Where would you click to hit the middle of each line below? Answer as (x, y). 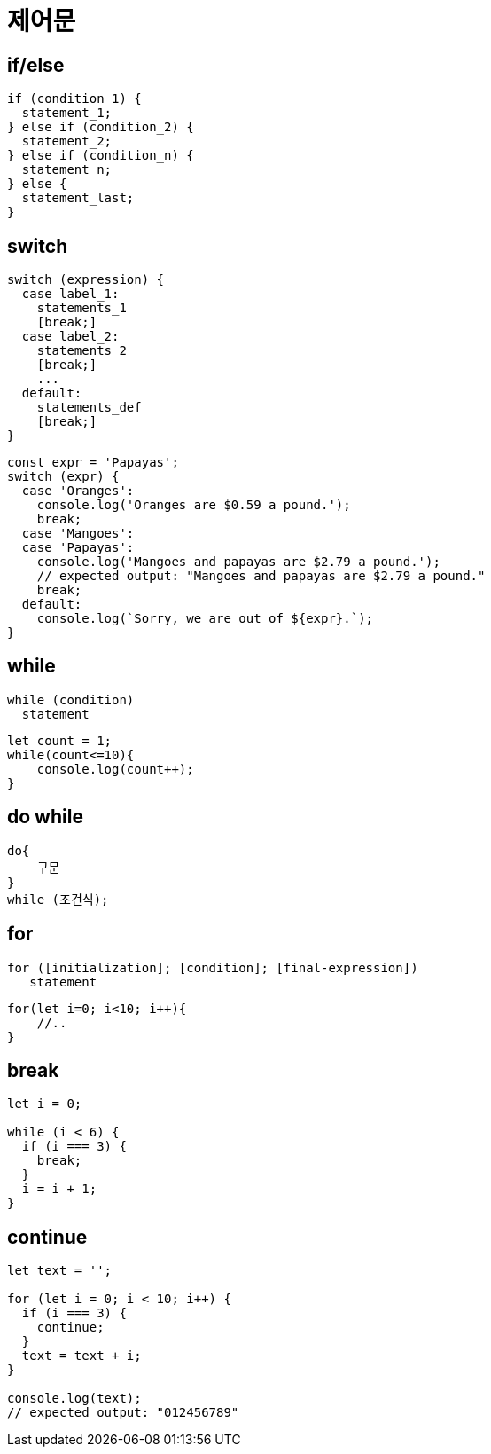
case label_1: (70, 294)
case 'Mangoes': (78, 534)
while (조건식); (58, 899)
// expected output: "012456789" (123, 1413)
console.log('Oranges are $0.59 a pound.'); (194, 505)
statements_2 (82, 351)
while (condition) (71, 699)
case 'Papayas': (78, 548)
